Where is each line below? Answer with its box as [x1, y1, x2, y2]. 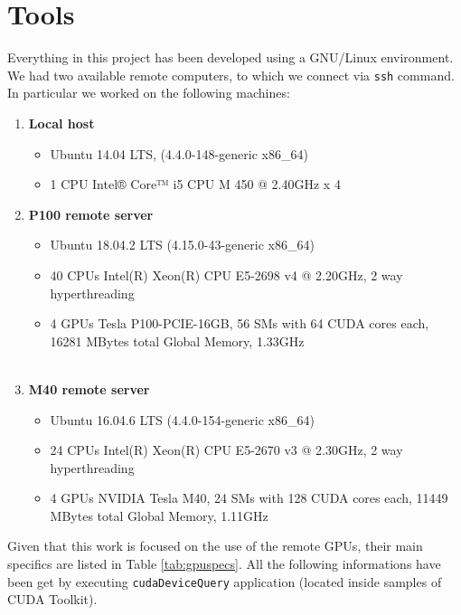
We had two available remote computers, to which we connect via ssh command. [7, 65, 455, 84]
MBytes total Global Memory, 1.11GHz [50, 506, 268, 525]
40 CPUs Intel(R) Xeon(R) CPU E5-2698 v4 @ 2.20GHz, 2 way [50, 265, 403, 284]
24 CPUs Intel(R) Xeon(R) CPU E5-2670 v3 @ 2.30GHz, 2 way [50, 440, 403, 459]
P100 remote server [28, 204, 154, 223]
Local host [28, 113, 95, 132]
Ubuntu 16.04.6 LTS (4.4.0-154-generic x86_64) [50, 410, 315, 429]
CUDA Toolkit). [7, 590, 98, 609]
